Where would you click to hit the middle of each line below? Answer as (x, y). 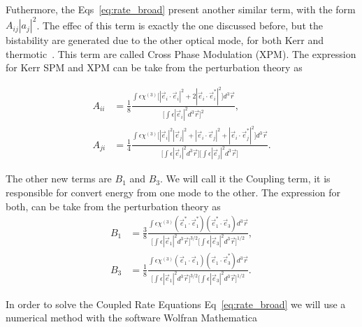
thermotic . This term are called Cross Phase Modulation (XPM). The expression (181, 53)
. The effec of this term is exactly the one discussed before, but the (180, 25)
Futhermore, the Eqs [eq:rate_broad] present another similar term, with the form (181, 9)
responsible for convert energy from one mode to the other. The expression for (173, 192)
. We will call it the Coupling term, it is (245, 179)
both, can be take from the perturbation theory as (113, 206)
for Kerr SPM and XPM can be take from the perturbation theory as (154, 67)
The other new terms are (59, 179)
